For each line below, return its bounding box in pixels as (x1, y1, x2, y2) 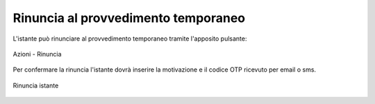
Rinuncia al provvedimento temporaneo (12, 10, 246, 25)
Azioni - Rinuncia (12, 50, 62, 58)
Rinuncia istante (12, 81, 59, 90)
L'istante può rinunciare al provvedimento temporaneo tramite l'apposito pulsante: (12, 34, 247, 43)
